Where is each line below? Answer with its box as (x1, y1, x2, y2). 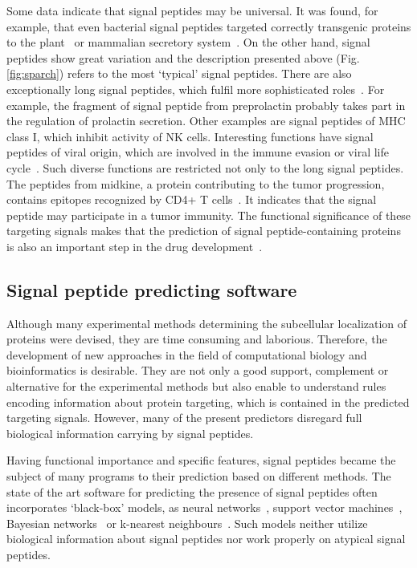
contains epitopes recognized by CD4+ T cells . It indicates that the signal (6, 191, 377, 208)
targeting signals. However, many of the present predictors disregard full (6, 409, 362, 426)
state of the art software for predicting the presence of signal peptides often (6, 483, 378, 500)
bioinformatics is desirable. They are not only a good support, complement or (6, 362, 389, 379)
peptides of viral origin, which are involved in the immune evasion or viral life (6, 144, 389, 160)
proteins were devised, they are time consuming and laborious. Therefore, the (6, 331, 387, 347)
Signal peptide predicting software (6, 277, 297, 302)
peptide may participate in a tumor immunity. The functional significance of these (6, 206, 411, 223)
